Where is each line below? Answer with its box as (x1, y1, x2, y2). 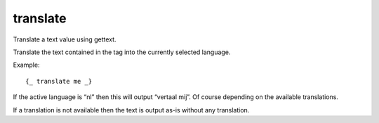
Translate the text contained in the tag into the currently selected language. (13, 48, 231, 56)
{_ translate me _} (25, 77, 93, 85)
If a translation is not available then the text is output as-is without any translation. (13, 105, 250, 114)
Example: (13, 60, 40, 70)
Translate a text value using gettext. (13, 35, 117, 44)
